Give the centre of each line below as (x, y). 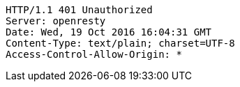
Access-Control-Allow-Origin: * (94, 54)
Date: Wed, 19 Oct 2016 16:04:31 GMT (109, 32)
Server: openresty (56, 21)
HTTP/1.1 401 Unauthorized (79, 10)
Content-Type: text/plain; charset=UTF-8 (120, 43)
